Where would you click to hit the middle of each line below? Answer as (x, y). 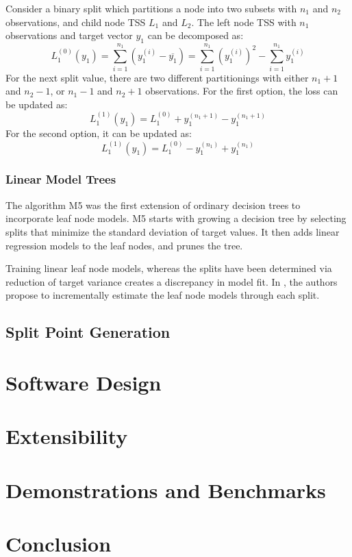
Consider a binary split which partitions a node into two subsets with (151, 8)
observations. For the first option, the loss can (242, 91)
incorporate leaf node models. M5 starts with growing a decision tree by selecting (176, 218)
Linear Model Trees (61, 179)
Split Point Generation (88, 332)
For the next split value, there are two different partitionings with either (157, 77)
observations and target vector (69, 35)
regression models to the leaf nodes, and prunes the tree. (124, 245)
